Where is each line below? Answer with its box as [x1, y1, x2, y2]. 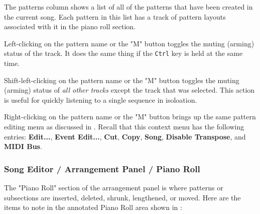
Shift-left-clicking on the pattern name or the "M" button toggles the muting [4, 75, 239, 85]
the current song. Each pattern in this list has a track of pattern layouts [4, 11, 226, 22]
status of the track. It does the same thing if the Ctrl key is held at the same [4, 48, 243, 58]
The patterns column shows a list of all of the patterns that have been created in [4, 2, 253, 12]
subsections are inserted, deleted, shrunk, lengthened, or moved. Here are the [4, 192, 241, 202]
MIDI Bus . [4, 141, 42, 152]
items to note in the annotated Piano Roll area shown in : [4, 202, 182, 212]
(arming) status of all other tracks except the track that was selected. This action [4, 85, 255, 95]
